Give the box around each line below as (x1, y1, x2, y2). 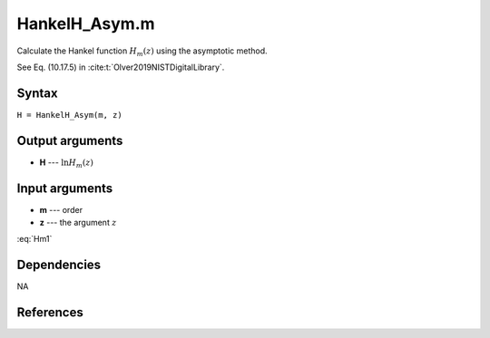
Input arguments (16, 180, 113, 196)
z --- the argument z (39, 217, 117, 228)
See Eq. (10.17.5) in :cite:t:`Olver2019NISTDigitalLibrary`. (16, 62, 225, 72)
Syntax (16, 85, 58, 101)
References (16, 304, 83, 321)
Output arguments (16, 132, 123, 149)
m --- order (39, 204, 83, 215)
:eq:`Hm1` (16, 234, 53, 245)
